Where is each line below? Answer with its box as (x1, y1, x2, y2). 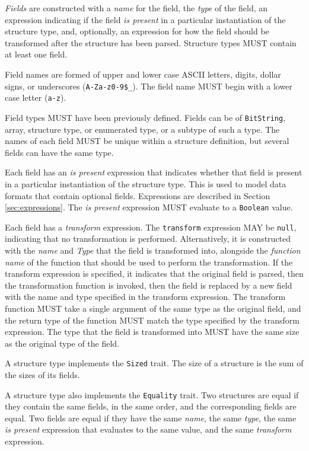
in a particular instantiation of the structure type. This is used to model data (5, 177, 286, 190)
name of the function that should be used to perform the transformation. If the (5, 255, 293, 268)
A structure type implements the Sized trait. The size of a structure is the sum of (5, 357, 304, 369)
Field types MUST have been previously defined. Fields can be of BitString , (5, 111, 286, 123)
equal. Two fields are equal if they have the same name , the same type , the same (5, 411, 297, 424)
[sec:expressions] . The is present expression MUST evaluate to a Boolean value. (5, 201, 293, 213)
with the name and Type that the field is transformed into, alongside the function (5, 244, 301, 256)
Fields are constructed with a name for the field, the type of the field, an (5, 2, 268, 14)
